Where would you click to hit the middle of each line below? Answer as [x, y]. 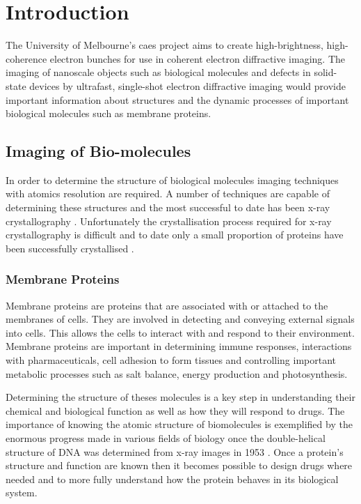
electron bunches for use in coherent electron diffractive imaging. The [198, 58]
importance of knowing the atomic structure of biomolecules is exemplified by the [179, 424]
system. [22, 492]
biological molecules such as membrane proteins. [109, 113]
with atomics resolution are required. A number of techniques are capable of [168, 193]
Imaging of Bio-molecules [98, 151]
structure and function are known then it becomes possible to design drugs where [179, 465]
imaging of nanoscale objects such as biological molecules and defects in [158, 72]
